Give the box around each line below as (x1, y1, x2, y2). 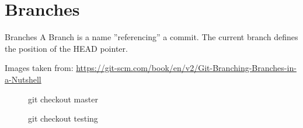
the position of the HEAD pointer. (5, 42, 128, 54)
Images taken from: (5, 62, 74, 74)
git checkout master (28, 93, 98, 105)
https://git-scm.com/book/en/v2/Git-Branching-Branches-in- (76, 62, 297, 74)
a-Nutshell (5, 73, 41, 85)
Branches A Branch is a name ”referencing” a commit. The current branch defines (5, 31, 298, 43)
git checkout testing (28, 112, 98, 125)
